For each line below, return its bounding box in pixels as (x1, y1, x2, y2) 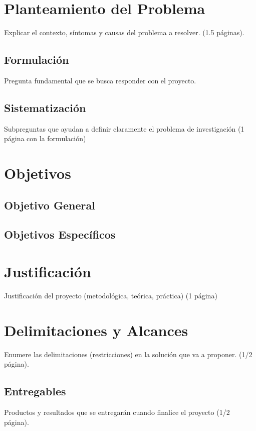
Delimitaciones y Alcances (4, 319, 188, 340)
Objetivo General (4, 197, 95, 212)
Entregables (4, 383, 66, 399)
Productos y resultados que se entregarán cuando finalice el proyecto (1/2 (4, 407, 230, 417)
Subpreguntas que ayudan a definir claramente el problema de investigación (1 (4, 123, 244, 134)
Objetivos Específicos (4, 227, 116, 242)
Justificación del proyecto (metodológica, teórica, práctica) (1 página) (4, 290, 217, 300)
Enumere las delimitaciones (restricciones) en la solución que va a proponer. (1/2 (4, 349, 252, 359)
